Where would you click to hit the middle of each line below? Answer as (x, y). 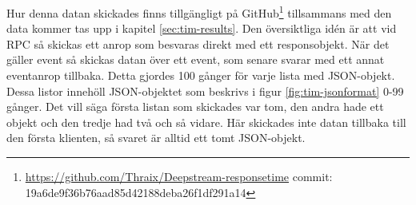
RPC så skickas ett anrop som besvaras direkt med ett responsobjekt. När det (198, 43)
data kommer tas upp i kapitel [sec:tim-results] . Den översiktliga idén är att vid (202, 28)
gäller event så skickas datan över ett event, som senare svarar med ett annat (196, 59)
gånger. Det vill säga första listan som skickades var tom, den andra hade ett (195, 106)
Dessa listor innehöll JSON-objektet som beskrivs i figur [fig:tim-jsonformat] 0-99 (205, 91)
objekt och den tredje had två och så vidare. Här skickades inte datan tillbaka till (206, 122)
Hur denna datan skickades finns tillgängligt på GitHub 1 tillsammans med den (199, 12)
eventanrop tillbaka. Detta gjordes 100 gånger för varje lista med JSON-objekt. (201, 75)
